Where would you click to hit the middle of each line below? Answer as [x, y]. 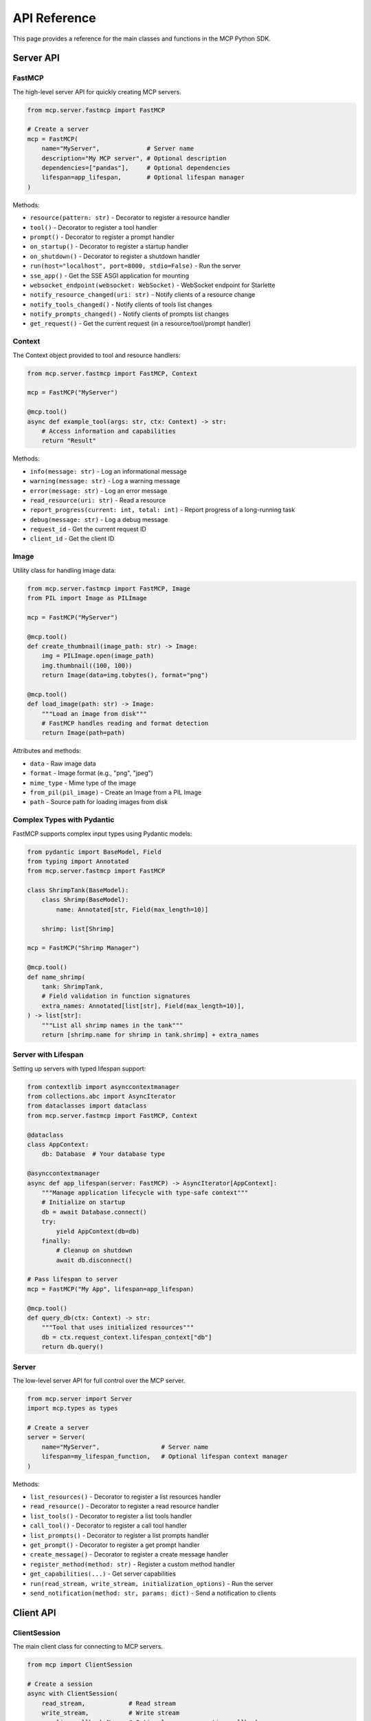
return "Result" [69, 441]
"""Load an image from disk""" [94, 714]
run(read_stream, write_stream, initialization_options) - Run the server [151, 1583]
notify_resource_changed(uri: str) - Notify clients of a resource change [143, 295]
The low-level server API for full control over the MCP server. [99, 1380]
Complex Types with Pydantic [64, 820]
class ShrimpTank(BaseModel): [78, 890]
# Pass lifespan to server [72, 1279]
